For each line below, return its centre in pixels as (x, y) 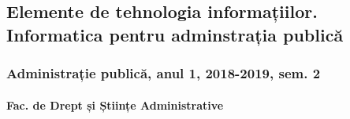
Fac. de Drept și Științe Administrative (115, 105)
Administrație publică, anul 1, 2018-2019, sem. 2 (164, 73)
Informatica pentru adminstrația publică (175, 34)
